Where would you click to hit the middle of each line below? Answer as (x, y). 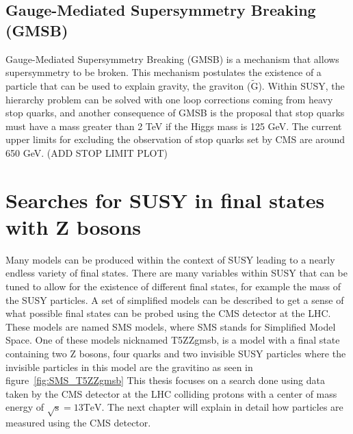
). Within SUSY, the (301, 86)
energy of (25, 407)
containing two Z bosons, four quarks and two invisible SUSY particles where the (176, 354)
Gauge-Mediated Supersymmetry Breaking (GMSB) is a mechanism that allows (172, 59)
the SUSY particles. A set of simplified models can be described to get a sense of (175, 299)
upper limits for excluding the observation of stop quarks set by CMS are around (175, 139)
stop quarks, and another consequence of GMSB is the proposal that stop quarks (175, 113)
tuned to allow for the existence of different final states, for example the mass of (173, 286)
